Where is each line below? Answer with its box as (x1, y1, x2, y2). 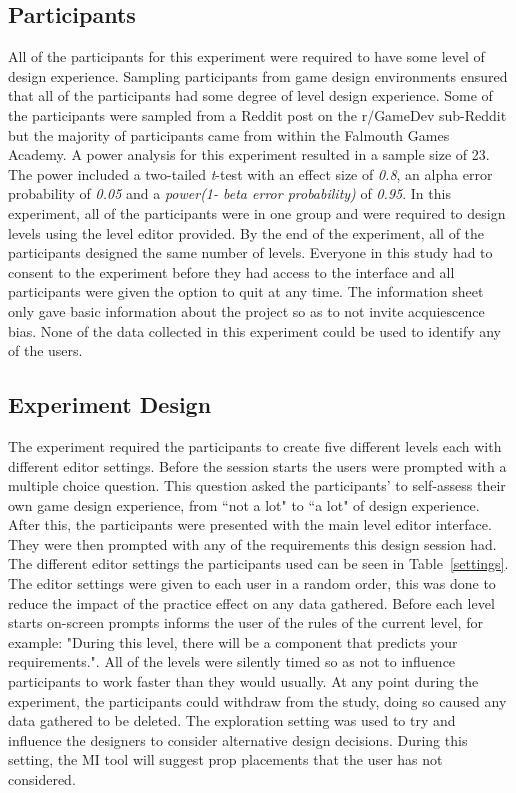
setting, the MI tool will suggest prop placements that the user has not (8, 749, 443, 770)
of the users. (8, 340, 83, 361)
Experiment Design (8, 389, 212, 420)
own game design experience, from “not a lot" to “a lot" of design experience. (8, 494, 480, 515)
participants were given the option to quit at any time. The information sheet (8, 281, 484, 302)
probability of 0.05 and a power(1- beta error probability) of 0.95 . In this (8, 183, 451, 204)
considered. (8, 769, 76, 789)
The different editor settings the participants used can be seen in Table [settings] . (8, 553, 509, 574)
